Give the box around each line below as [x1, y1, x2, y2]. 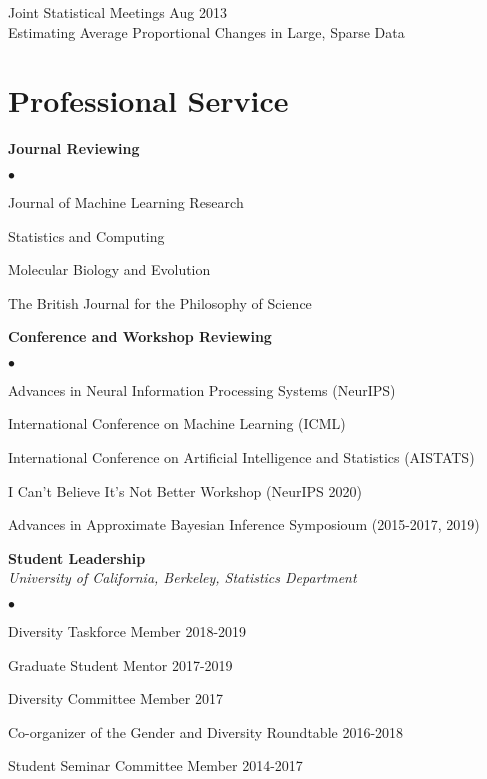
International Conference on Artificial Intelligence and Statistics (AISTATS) [8, 447, 475, 468]
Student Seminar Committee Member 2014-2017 [8, 755, 303, 776]
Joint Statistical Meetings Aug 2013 [8, 2, 227, 22]
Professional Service [8, 80, 289, 121]
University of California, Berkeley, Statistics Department [8, 567, 357, 588]
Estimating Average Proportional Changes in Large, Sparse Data [8, 21, 405, 42]
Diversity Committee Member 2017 [8, 688, 223, 709]
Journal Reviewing [8, 138, 140, 159]
